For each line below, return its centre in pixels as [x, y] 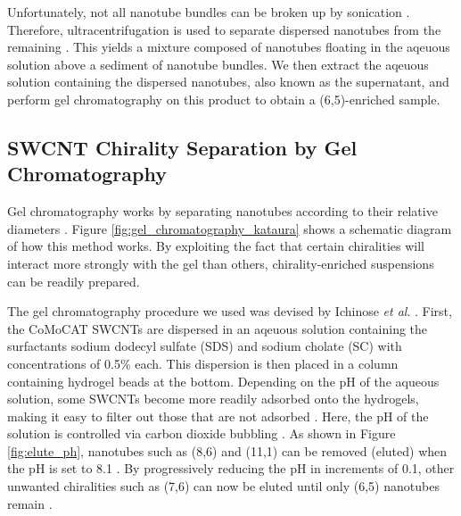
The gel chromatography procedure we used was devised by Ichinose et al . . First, [230, 311]
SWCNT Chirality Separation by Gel [182, 147]
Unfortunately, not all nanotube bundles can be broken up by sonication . [209, 12]
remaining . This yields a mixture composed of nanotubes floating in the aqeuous [229, 47]
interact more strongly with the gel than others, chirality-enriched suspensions [221, 263]
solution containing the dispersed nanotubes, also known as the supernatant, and [228, 82]
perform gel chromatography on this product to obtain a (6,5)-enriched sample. [224, 99]
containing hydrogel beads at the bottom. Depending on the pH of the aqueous [223, 381]
